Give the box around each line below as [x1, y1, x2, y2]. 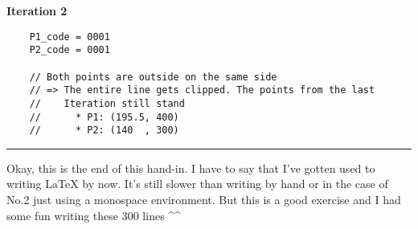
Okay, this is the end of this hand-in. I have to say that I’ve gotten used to [6, 159, 375, 176]
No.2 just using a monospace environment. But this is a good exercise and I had [6, 191, 401, 208]
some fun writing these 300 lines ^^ [6, 207, 181, 223]
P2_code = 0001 [29, 44, 110, 56]
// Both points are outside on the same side [29, 71, 277, 83]
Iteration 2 [6, 2, 68, 18]
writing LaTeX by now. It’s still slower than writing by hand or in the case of [6, 175, 388, 192]
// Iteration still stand [29, 97, 185, 109]
